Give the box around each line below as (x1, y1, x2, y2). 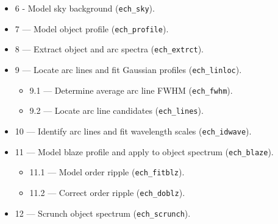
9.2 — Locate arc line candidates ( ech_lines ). (29, 104, 204, 117)
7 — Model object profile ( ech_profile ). (15, 22, 169, 35)
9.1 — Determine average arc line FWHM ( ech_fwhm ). (29, 83, 233, 96)
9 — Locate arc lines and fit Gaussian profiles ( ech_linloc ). (15, 63, 242, 75)
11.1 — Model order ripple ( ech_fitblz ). (29, 166, 185, 178)
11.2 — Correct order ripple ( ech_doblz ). (29, 186, 185, 198)
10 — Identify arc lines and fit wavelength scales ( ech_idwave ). (15, 124, 252, 137)
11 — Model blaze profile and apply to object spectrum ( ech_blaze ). (15, 145, 274, 158)
